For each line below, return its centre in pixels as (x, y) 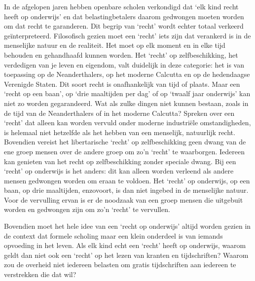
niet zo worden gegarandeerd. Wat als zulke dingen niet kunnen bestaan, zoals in (126, 103)
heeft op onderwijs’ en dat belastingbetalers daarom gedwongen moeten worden (124, 16)
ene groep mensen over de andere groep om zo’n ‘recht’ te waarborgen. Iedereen (124, 151)
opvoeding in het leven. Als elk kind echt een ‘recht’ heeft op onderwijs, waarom (125, 245)
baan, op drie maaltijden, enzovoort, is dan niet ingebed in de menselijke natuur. (126, 190)
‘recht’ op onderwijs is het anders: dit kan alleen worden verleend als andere (119, 171)
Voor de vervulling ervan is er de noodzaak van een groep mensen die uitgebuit (124, 199)
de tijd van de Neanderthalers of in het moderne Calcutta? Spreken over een (119, 113)
